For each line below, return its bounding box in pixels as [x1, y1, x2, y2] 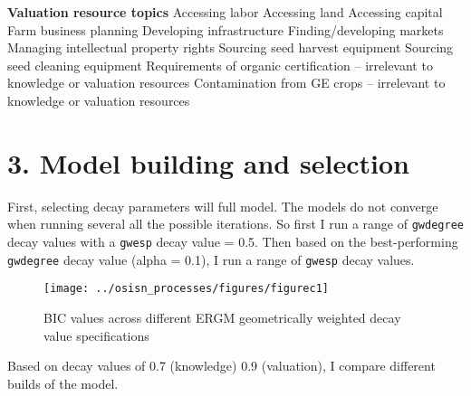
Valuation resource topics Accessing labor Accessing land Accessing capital [7, 3, 443, 21]
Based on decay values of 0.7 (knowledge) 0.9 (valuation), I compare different [7, 356, 436, 375]
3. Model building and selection [7, 144, 409, 181]
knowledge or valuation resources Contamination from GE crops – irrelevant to [7, 73, 446, 92]
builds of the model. [7, 373, 119, 392]
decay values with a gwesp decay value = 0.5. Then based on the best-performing [7, 231, 458, 250]
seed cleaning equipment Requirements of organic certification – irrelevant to [7, 55, 433, 74]
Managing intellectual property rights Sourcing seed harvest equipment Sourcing [7, 38, 454, 57]
